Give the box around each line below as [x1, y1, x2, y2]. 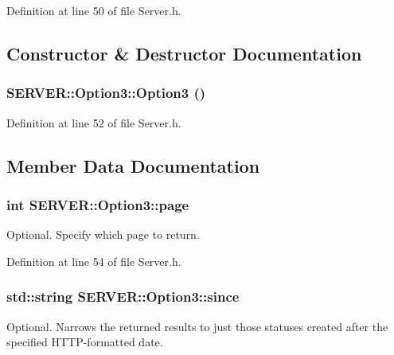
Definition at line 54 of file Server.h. [6, 252, 181, 269]
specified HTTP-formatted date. [6, 334, 163, 350]
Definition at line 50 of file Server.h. [6, 2, 181, 18]
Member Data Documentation [6, 153, 260, 177]
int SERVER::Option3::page [6, 194, 189, 214]
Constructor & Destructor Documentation [6, 41, 362, 65]
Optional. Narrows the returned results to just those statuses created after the [6, 318, 388, 334]
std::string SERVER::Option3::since [6, 287, 240, 306]
